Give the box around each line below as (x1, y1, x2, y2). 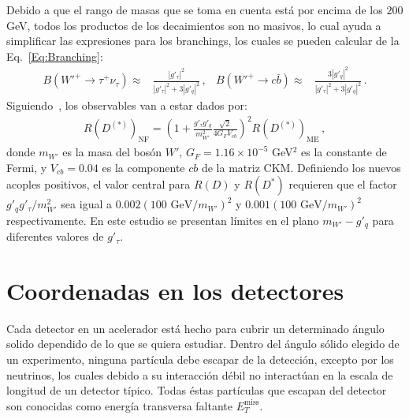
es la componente (102, 159, 185, 175)
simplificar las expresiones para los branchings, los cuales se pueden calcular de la (6, 32, 400, 49)
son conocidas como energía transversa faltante (6, 397, 233, 413)
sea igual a (61, 196, 112, 212)
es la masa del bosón (62, 144, 162, 160)
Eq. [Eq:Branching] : (6, 47, 103, 64)
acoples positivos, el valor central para (6, 176, 191, 193)
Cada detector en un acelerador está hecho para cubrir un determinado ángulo (6, 320, 385, 336)
